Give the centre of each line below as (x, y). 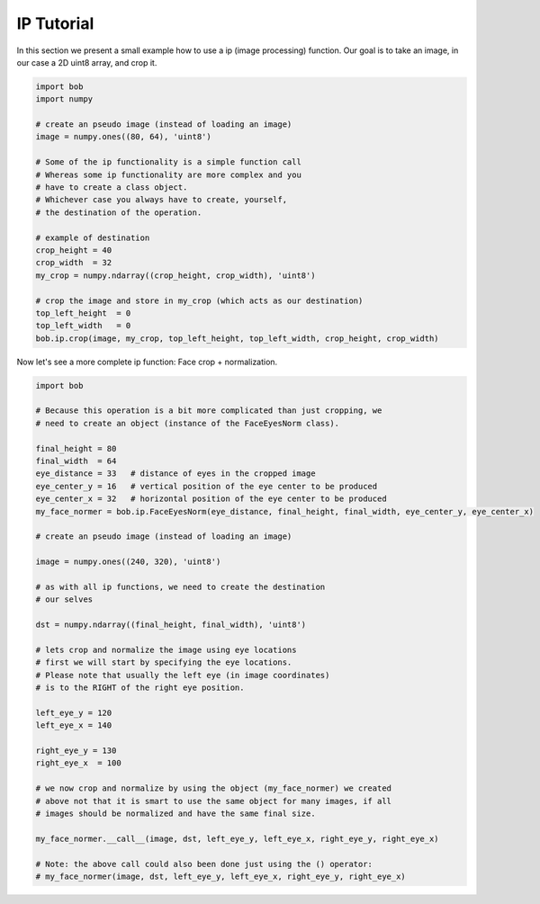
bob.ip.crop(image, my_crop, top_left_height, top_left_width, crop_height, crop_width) (238, 338)
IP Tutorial (55, 23)
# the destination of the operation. (119, 212)
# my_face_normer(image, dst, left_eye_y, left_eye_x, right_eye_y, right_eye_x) (221, 876)
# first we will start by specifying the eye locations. (164, 662)
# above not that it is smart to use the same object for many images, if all (213, 801)
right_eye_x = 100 (78, 763)
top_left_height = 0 (83, 313)
